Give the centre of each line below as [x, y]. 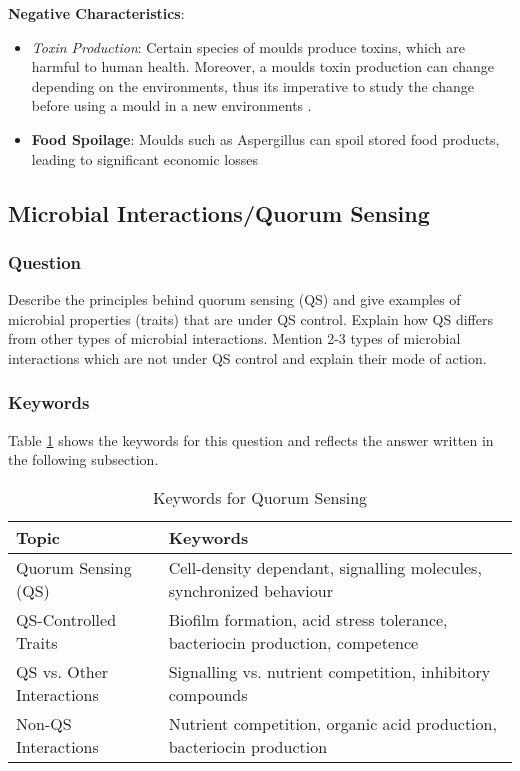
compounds [208, 694]
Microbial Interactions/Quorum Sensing [219, 212]
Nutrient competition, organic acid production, [332, 723]
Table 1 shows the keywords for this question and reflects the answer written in [251, 439]
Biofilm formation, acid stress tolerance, [308, 619]
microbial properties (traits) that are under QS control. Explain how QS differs [250, 318]
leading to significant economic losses [145, 158]
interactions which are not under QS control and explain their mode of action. [247, 357]
